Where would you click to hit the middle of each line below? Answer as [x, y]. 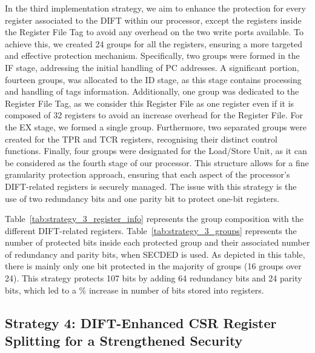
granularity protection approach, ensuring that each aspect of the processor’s [148, 174]
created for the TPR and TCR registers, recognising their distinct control [141, 139]
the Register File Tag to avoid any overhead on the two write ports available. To [154, 32]
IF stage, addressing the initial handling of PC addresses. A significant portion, [152, 67]
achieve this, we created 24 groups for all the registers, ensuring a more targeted [154, 43]
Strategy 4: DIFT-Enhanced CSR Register [141, 322]
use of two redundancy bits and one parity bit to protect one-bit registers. [142, 198]
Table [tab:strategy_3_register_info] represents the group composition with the [154, 219]
